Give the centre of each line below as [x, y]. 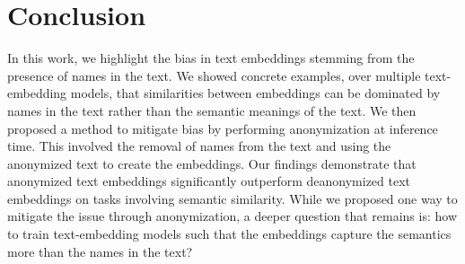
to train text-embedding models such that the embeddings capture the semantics [229, 234]
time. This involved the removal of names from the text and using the [199, 146]
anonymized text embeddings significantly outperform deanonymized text [209, 181]
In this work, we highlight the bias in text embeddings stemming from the [211, 58]
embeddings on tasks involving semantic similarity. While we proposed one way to [232, 198]
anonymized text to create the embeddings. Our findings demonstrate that [212, 163]
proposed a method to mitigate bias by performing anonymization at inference [223, 128]
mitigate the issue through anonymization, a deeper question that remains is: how [232, 216]
